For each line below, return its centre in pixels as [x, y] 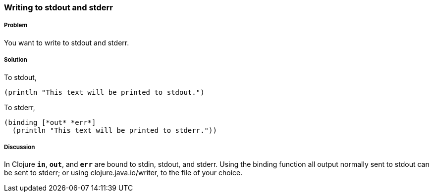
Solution [16, 60]
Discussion [20, 147]
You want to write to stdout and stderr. [67, 42]
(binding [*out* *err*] [50, 122]
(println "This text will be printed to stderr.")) [114, 130]
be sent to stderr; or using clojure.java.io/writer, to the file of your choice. [123, 173]
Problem [16, 25]
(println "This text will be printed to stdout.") [104, 92]
